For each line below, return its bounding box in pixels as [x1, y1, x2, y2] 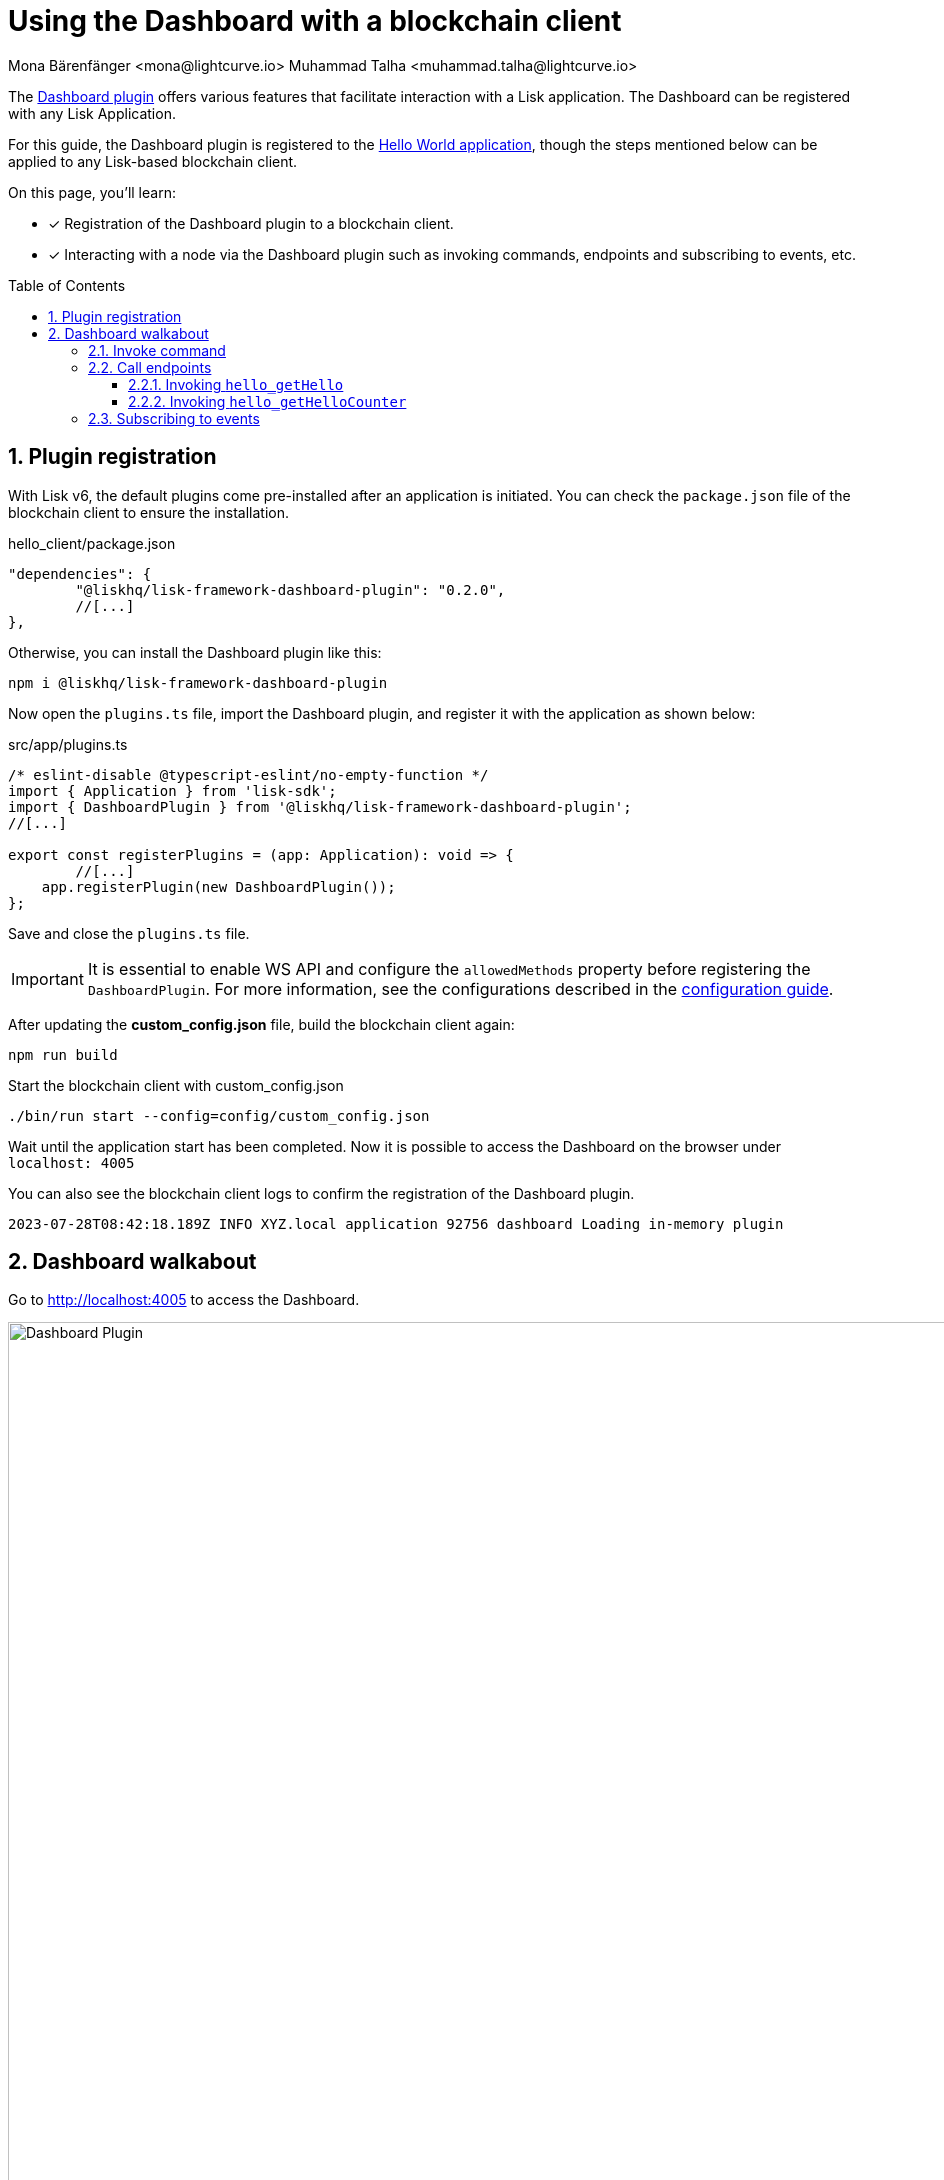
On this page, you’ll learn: [8, 183, 176, 201]
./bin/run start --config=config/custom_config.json [8, 1107, 430, 1124]
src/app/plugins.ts [8, 735, 128, 753]
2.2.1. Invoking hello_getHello [128, 375, 344, 393]
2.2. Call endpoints [88, 358, 212, 376]
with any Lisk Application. [8, 104, 176, 122]
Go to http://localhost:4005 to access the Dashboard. [8, 1291, 360, 1309]
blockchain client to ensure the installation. [8, 503, 290, 521]
